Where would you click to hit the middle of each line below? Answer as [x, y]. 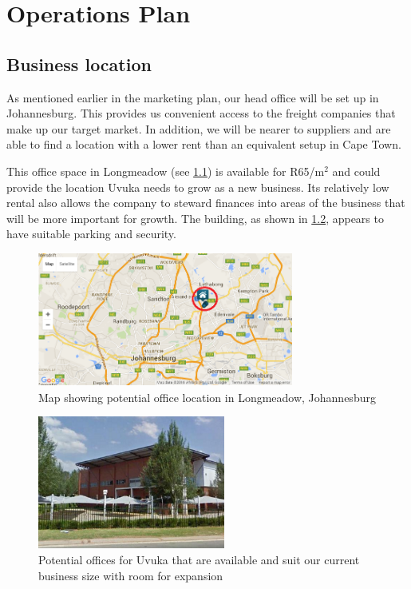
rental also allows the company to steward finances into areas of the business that [206, 203]
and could [356, 171]
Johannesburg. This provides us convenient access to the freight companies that [201, 113]
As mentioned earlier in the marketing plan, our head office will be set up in [193, 97]
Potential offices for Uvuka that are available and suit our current [199, 560]
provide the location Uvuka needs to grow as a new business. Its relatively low [198, 187]
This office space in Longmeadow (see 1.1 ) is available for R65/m [166, 171]
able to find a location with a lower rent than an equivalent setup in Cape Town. [204, 144]
